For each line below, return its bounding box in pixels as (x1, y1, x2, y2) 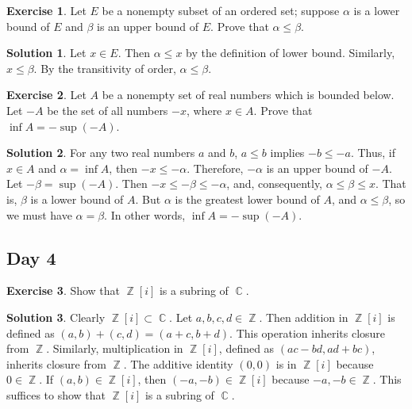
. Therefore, (187, 159, 244, 176)
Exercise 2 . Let (6, 86, 87, 103)
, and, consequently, (226, 175, 323, 192)
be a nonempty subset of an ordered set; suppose (102, 2, 340, 18)
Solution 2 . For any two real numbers (6, 144, 195, 161)
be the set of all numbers (47, 101, 168, 118)
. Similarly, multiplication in (46, 340, 183, 357)
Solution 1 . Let (6, 44, 87, 61)
